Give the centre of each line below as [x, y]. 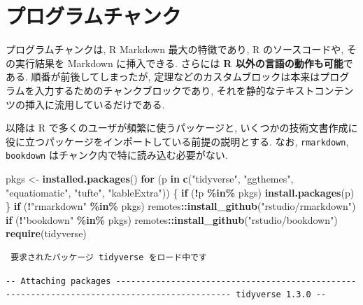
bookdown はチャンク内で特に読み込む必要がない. [117, 155]
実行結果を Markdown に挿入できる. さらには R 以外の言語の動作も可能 [179, 63]
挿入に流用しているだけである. [95, 104]
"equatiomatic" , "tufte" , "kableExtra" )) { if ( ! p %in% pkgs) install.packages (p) [180, 192]
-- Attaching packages [58, 281]
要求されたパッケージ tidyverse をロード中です [109, 257]
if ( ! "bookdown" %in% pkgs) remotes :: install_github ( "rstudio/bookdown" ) [172, 219]
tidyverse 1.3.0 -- [281, 295]
